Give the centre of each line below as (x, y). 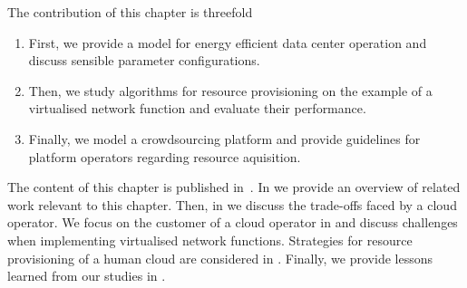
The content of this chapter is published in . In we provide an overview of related (234, 187)
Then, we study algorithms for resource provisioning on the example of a (230, 90)
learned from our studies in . (87, 276)
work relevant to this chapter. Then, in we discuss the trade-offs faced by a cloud (232, 204)
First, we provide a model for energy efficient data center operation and (228, 42)
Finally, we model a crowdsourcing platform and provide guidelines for (224, 138)
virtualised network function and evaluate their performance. (197, 108)
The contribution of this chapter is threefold (130, 12)
